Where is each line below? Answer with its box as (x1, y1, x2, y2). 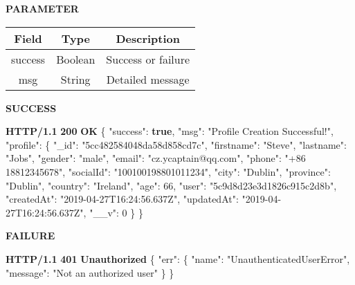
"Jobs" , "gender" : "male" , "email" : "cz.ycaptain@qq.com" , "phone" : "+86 (6, 151, 306, 165)
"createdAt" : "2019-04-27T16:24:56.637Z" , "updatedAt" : (6, 192, 239, 206)
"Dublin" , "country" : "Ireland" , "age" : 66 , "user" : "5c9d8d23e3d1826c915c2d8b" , (6, 178, 337, 192)
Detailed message (106, 71, 190, 87)
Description (116, 30, 180, 46)
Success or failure (106, 50, 190, 67)
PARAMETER (6, 1, 79, 15)
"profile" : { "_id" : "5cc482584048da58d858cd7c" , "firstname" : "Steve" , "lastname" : (6, 137, 347, 151)
